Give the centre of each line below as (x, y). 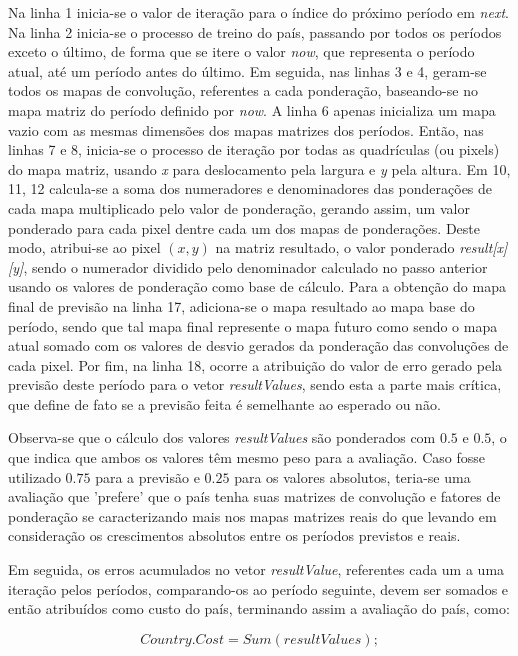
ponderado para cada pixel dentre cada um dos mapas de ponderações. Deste (244, 227)
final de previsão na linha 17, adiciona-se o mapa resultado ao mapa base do (241, 305)
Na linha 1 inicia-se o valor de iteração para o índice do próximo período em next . (258, 12)
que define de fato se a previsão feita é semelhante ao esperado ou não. (224, 403)
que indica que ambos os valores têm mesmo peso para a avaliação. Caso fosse (246, 457)
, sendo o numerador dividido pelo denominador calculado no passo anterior (255, 266)
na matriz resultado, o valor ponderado (335, 247)
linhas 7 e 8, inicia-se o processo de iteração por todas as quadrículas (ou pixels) (254, 149)
